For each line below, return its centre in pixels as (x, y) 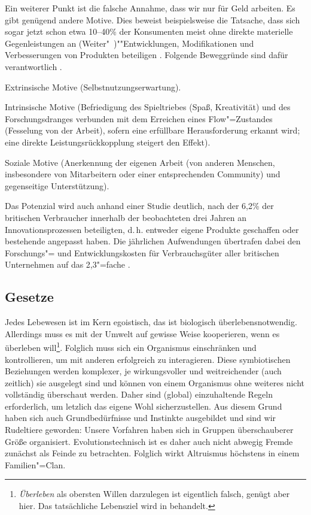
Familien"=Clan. (35, 464)
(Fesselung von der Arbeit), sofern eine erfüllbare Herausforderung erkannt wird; (153, 130)
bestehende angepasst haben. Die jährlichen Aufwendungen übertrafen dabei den (153, 241)
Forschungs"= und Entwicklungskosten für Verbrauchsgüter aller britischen (142, 252)
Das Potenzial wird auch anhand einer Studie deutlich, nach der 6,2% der (139, 206)
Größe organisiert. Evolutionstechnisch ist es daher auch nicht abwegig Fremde (149, 441)
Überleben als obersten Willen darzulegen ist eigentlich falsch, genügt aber (154, 494)
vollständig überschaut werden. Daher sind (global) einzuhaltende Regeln (139, 394)
